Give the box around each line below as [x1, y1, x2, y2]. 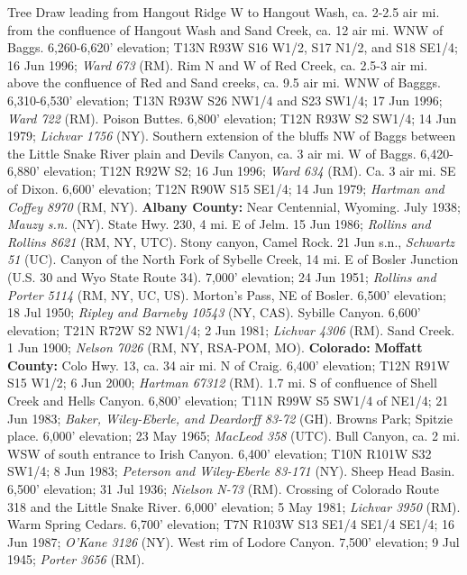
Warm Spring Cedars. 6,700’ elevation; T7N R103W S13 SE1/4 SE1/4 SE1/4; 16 [7, 515, 455, 534]
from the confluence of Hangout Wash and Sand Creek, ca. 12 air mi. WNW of [7, 20, 444, 39]
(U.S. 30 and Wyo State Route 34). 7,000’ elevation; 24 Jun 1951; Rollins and [7, 267, 436, 286]
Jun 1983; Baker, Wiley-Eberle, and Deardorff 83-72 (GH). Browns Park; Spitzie [7, 408, 453, 427]
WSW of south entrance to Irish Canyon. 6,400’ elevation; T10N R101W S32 [7, 443, 432, 462]
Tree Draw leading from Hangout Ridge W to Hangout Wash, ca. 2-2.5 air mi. [7, 3, 440, 21]
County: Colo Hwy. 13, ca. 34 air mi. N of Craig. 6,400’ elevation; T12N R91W [7, 355, 450, 374]
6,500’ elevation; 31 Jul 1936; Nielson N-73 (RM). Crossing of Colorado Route [7, 479, 439, 498]
